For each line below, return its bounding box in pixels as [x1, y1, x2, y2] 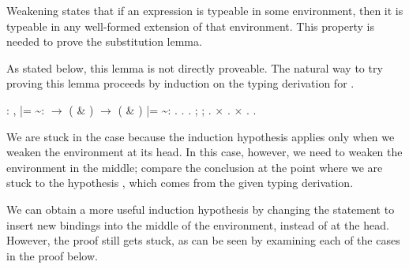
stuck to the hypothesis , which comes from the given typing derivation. [6, 174, 354, 191]
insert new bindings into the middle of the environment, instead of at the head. [6, 216, 389, 233]
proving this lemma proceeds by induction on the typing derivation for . [6, 75, 355, 92]
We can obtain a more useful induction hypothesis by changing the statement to [6, 200, 395, 217]
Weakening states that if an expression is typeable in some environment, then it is [6, 2, 403, 18]
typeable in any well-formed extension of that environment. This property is [6, 17, 374, 34]
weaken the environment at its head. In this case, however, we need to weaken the [6, 144, 403, 160]
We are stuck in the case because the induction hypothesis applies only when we [6, 128, 395, 144]
